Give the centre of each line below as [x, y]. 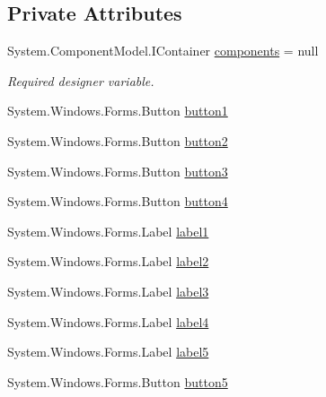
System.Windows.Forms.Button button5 [118, 381]
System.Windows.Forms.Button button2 [118, 140]
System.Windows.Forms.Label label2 [108, 261]
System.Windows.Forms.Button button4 [118, 201]
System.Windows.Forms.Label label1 [108, 231]
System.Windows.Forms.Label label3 [108, 291]
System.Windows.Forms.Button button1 [118, 111]
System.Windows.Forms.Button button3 [118, 171]
